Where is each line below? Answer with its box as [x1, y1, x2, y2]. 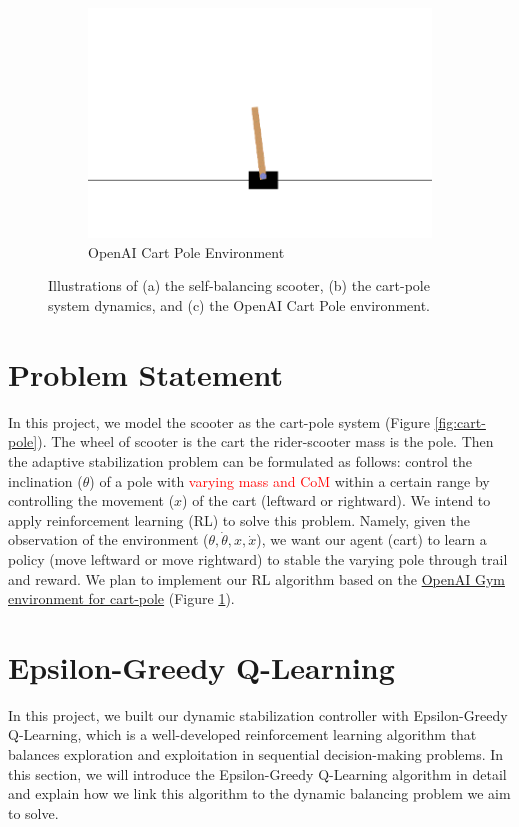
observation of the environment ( [8, 529, 209, 550]
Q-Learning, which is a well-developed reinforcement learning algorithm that [8, 724, 477, 745]
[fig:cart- [434, 411, 486, 432]
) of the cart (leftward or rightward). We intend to [182, 490, 491, 511]
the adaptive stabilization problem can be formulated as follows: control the [8, 450, 472, 471]
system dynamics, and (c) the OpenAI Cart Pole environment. [48, 295, 430, 316]
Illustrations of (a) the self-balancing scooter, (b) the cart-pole [48, 275, 430, 296]
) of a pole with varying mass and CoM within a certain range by [89, 470, 490, 491]
